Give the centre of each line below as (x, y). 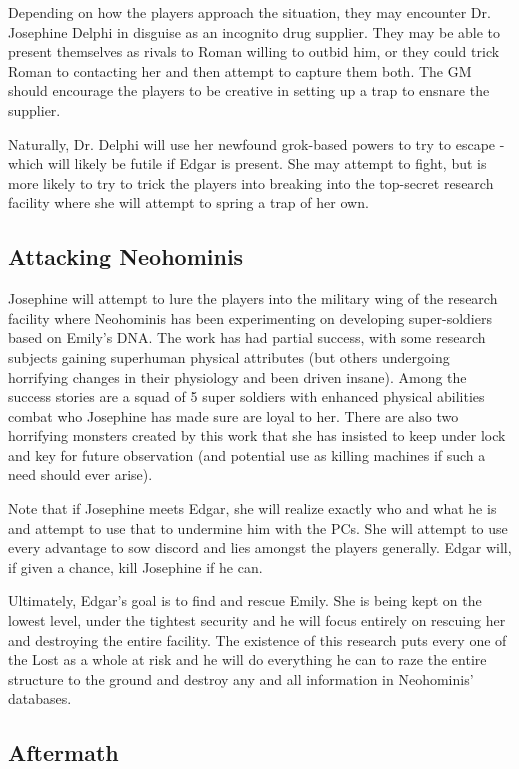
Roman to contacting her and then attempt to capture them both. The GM (240, 70)
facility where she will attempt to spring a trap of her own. (188, 202)
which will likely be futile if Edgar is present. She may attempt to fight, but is (247, 163)
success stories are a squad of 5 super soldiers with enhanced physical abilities (246, 396)
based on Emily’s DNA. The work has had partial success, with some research (247, 337)
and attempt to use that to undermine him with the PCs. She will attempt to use (258, 527)
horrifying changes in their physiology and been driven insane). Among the (237, 376)
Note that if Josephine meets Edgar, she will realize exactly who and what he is (252, 508)
